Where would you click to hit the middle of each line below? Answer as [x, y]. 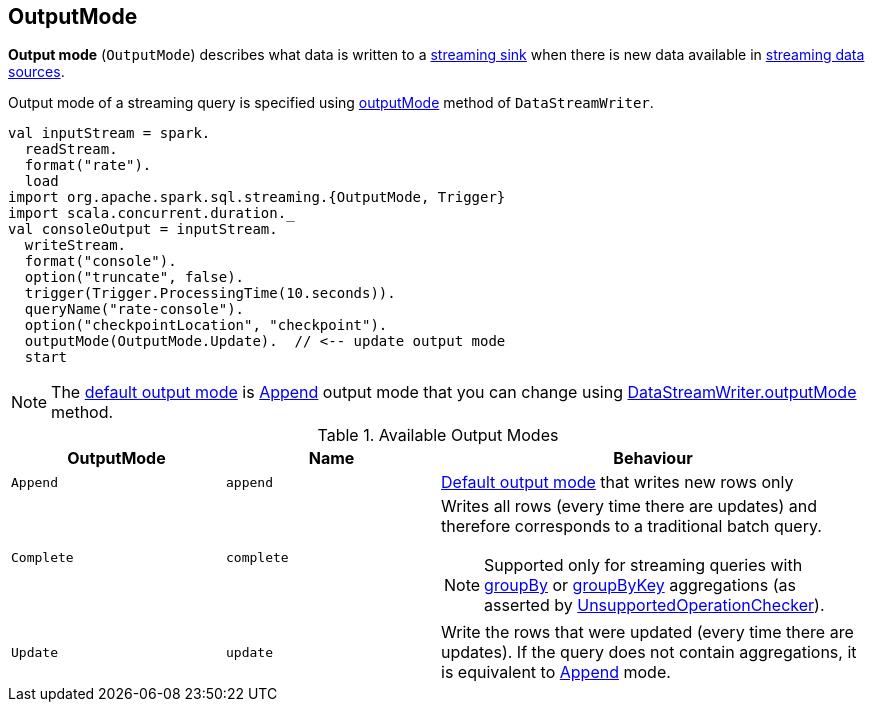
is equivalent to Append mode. [556, 672]
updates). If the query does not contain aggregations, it [649, 652]
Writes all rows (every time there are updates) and [629, 506]
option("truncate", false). [134, 277]
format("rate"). [88, 165]
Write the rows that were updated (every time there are [647, 632]
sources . [36, 72]
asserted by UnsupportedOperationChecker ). [654, 605]
